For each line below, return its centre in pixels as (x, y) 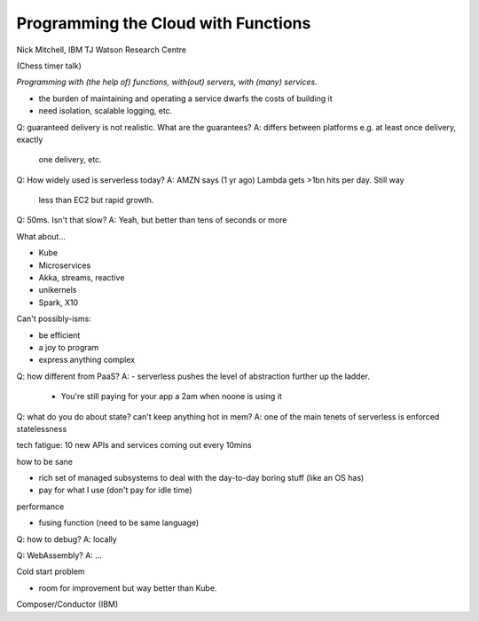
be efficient (59, 335)
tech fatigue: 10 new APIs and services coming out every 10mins (134, 445)
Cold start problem (51, 571)
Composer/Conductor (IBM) (67, 604)
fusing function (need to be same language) (119, 523)
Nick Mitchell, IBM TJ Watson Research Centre (102, 50)
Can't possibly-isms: (54, 318)
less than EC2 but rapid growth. (96, 200)
